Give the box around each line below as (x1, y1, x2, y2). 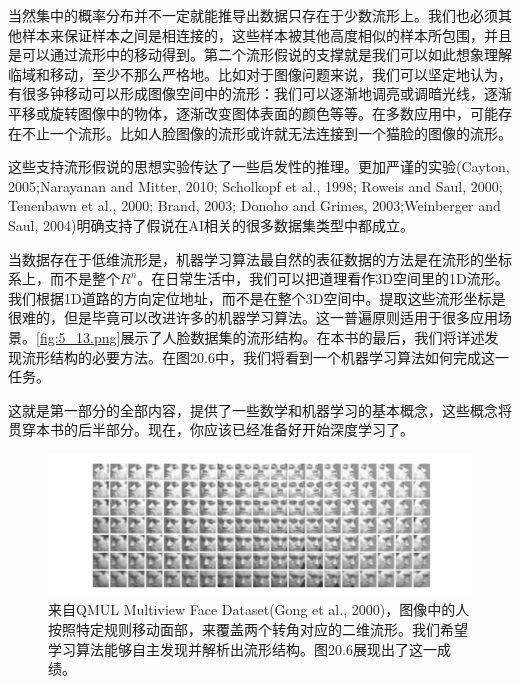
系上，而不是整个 (8, 268, 120, 289)
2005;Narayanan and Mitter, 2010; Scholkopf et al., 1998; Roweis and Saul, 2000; (8, 175, 503, 196)
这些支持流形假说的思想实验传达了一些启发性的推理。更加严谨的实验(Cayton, (8, 156, 510, 177)
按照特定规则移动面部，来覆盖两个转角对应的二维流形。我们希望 (48, 619, 468, 640)
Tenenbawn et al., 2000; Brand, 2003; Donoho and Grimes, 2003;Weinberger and (8, 195, 501, 216)
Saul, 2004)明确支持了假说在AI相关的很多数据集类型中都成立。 (8, 214, 415, 235)
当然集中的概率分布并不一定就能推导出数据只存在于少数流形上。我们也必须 (8, 5, 498, 25)
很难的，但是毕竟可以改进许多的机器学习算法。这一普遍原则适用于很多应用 (8, 307, 498, 328)
